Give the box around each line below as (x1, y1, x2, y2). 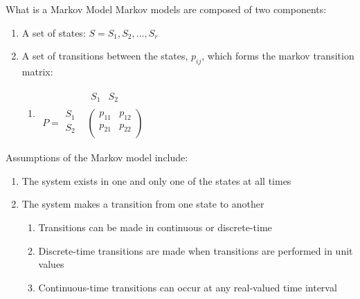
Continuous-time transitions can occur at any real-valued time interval (38, 280, 337, 294)
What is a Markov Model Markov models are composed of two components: (6, 2, 327, 16)
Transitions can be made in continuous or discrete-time (38, 219, 272, 234)
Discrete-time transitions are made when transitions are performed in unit (38, 243, 353, 257)
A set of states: (21, 25, 86, 39)
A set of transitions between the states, (21, 48, 188, 63)
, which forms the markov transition (201, 48, 354, 63)
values (38, 257, 64, 271)
